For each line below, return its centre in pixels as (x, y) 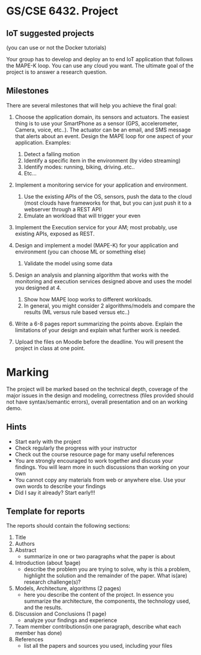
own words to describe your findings (60, 486)
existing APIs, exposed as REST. (55, 234)
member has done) (38, 633)
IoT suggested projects (50, 33)
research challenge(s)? (52, 582)
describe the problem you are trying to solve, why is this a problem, (107, 569)
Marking (28, 372)
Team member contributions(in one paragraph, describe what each (98, 627)
